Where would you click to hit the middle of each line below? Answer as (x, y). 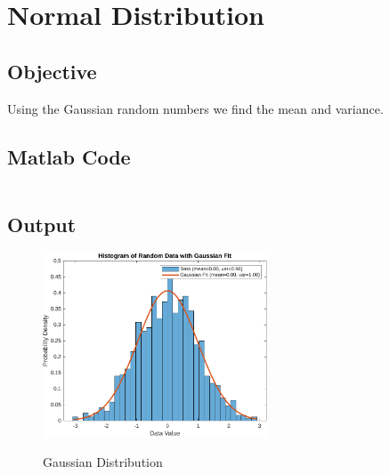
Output (42, 224)
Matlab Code (69, 156)
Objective (52, 71)
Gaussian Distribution (103, 462)
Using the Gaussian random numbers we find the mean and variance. (195, 108)
